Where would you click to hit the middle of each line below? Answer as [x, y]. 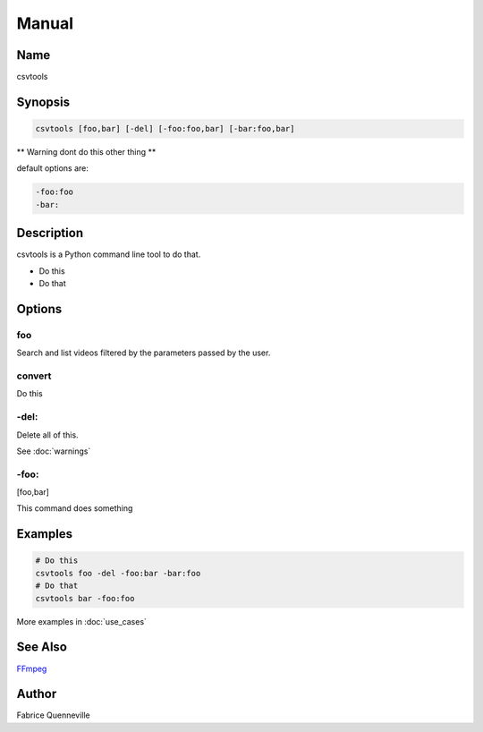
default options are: [52, 168]
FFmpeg [32, 668]
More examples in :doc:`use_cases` [82, 621]
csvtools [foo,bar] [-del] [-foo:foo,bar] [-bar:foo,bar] [165, 129]
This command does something [75, 508]
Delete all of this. [48, 435]
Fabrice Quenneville [54, 715]
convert [34, 376]
